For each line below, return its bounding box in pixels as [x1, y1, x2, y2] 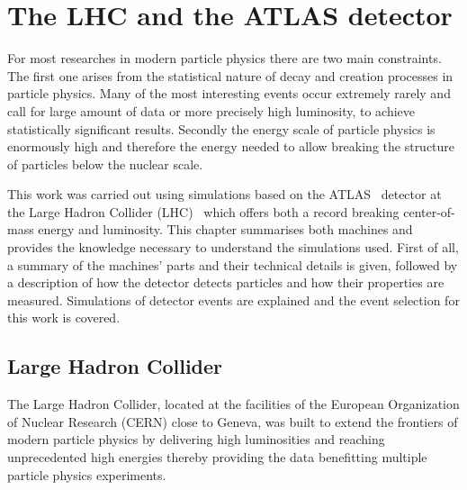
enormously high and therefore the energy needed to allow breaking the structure [7, 137, 455, 156]
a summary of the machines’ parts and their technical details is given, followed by [7, 255, 458, 274]
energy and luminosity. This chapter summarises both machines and [38, 220, 413, 239]
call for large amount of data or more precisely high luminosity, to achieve [7, 101, 416, 120]
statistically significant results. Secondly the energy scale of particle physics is [7, 119, 436, 138]
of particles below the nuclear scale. [7, 154, 203, 173]
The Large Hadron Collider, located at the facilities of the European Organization [7, 395, 460, 413]
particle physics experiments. [7, 465, 166, 484]
